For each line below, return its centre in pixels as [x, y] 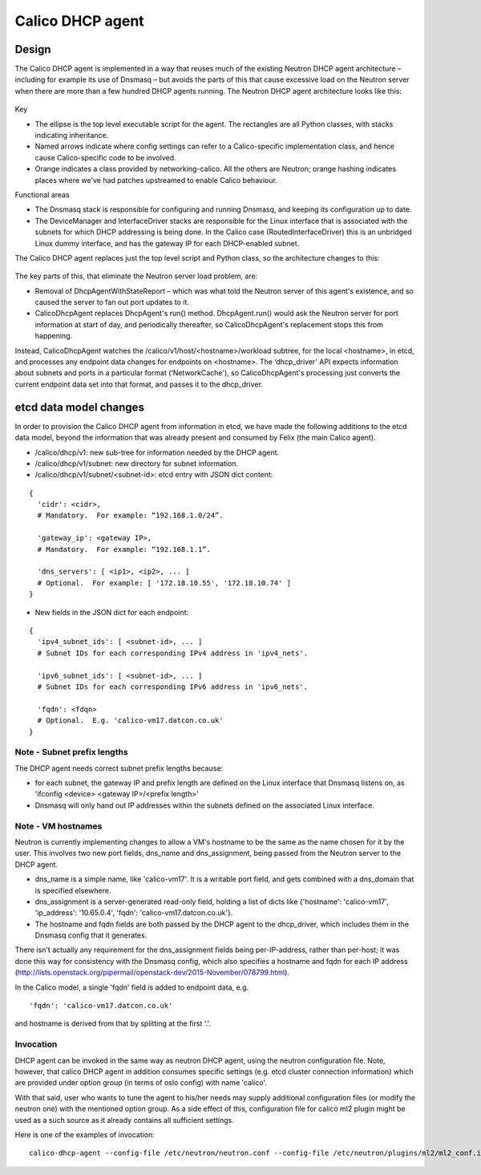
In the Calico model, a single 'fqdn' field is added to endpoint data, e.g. [132, 987]
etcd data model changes [79, 407]
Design [33, 49]
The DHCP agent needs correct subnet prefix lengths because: [119, 768]
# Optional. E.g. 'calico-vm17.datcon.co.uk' [130, 721]
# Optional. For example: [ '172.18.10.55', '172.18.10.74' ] [164, 583]
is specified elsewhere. [73, 890]
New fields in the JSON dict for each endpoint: [112, 612]
